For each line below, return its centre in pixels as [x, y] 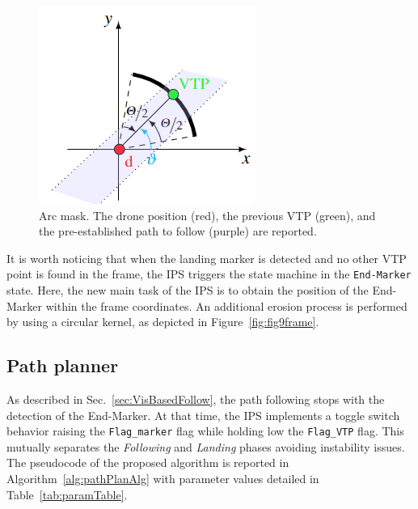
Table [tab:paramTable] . [67, 494]
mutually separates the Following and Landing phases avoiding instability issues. [206, 446]
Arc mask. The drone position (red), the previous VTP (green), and [207, 215]
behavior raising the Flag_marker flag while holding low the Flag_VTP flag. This [205, 431]
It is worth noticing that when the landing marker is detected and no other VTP [207, 258]
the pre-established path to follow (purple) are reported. [178, 231]
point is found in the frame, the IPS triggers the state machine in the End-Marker [209, 274]
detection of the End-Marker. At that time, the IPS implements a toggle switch [203, 415]
